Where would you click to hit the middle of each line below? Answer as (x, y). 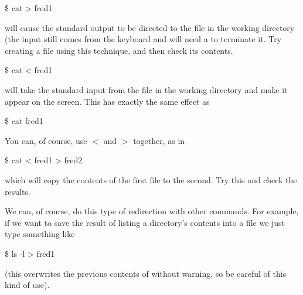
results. (18, 191)
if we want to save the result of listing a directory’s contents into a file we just (145, 222)
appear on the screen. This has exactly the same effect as (107, 101)
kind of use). (27, 285)
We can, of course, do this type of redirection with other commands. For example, (152, 211)
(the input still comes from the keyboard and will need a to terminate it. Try (143, 39)
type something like (40, 234)
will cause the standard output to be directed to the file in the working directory (150, 27)
